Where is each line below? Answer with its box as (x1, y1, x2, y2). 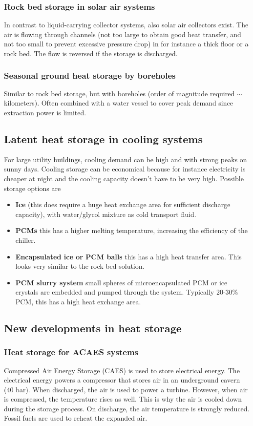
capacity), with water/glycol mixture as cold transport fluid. (15, 209, 196, 219)
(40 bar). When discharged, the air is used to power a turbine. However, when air (4, 384, 248, 394)
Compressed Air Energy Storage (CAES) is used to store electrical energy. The (4, 365, 240, 375)
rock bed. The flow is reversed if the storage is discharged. (4, 48, 178, 58)
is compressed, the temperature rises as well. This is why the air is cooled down (4, 394, 242, 404)
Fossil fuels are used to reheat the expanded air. (4, 413, 148, 423)
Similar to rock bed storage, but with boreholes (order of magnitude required (4, 88, 235, 98)
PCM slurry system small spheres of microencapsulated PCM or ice (15, 277, 228, 287)
